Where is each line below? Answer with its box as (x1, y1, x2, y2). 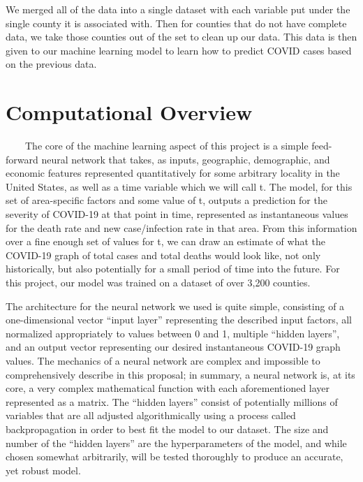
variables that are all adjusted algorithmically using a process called (6, 408, 296, 423)
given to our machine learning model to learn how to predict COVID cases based (6, 43, 352, 57)
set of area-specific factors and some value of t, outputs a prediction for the (6, 193, 327, 207)
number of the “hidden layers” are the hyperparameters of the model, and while (6, 435, 347, 450)
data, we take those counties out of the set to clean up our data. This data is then (6, 29, 357, 44)
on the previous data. (6, 57, 97, 71)
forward (6, 152, 38, 166)
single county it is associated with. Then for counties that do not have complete (6, 15, 347, 30)
